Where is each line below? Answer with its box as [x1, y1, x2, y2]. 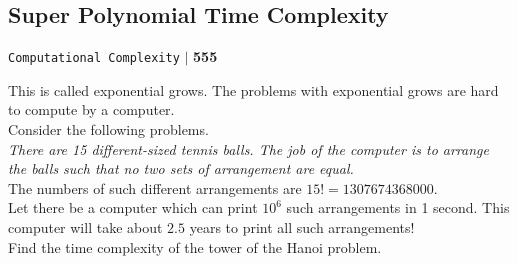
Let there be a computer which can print [8, 197, 258, 218]
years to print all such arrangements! [189, 217, 415, 238]
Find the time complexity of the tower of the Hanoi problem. [8, 236, 382, 257]
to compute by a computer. [8, 99, 175, 120]
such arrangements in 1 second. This [286, 197, 510, 218]
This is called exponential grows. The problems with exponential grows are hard [8, 79, 499, 100]
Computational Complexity [8, 51, 180, 66]
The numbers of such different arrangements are [8, 177, 302, 198]
